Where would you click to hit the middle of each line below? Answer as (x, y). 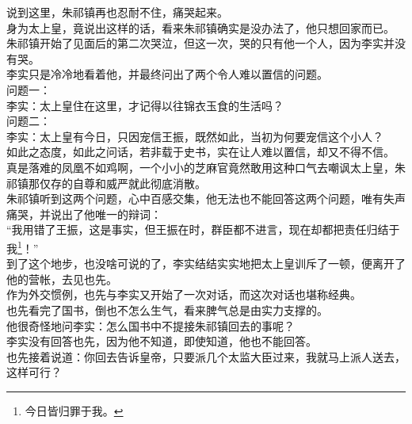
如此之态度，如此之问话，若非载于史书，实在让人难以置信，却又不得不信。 (200, 152)
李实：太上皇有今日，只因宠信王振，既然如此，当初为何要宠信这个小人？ (195, 136)
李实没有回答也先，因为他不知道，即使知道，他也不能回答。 (162, 341)
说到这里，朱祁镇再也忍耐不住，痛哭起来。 (117, 12)
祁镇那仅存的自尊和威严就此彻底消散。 (106, 183)
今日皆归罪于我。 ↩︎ (74, 410)
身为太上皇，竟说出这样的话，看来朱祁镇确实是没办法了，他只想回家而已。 (200, 27)
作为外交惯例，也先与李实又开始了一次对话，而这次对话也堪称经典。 (184, 294)
